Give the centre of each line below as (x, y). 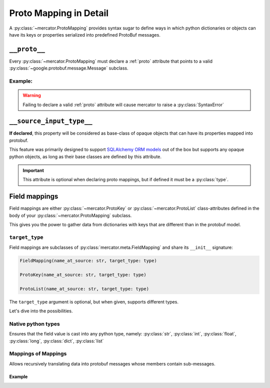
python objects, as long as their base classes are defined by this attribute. (85, 156)
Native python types (34, 324)
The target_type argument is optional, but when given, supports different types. (94, 302)
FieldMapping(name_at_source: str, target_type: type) (88, 261)
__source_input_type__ (51, 121)
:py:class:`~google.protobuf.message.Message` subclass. (69, 68)
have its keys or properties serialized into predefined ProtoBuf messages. (85, 35)
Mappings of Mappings (38, 354)
